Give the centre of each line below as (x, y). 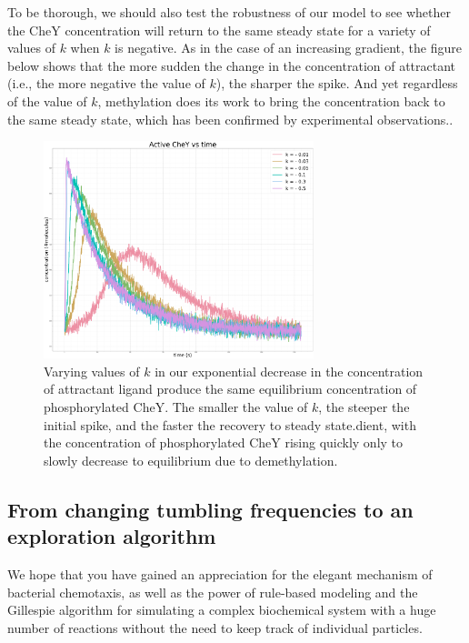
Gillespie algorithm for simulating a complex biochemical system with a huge (222, 610)
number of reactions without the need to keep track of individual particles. (215, 627)
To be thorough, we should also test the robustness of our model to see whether (229, 12)
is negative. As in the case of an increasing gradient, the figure (289, 48)
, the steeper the (364, 407)
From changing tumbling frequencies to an (210, 509)
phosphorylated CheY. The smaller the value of (176, 407)
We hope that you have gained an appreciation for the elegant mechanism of (220, 574)
